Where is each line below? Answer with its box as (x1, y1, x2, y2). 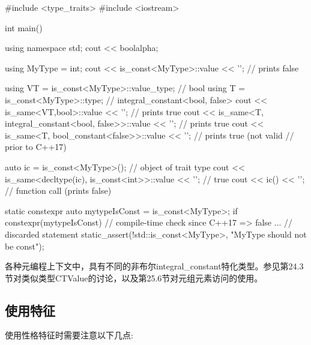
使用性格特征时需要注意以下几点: (5, 329, 133, 341)
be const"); (5, 239, 44, 252)
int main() (5, 21, 43, 34)
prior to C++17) (5, 140, 67, 153)
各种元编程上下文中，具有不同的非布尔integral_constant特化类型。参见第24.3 (5, 260, 304, 272)
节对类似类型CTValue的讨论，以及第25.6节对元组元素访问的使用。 (5, 271, 263, 284)
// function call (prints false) (5, 184, 112, 197)
